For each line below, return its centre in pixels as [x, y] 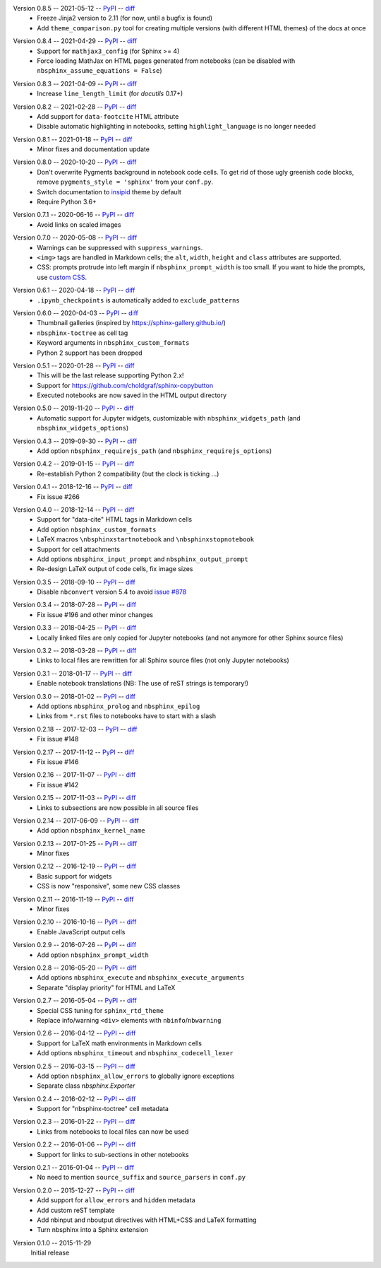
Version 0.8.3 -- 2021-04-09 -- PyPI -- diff [75, 83]
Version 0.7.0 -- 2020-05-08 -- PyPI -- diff [75, 237]
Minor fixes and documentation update [93, 149]
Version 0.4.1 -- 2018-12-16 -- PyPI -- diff [73, 487]
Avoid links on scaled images [79, 224]
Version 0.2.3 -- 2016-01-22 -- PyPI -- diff [74, 1122]
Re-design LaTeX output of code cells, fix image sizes [115, 569]
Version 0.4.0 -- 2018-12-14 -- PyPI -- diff [74, 510]
